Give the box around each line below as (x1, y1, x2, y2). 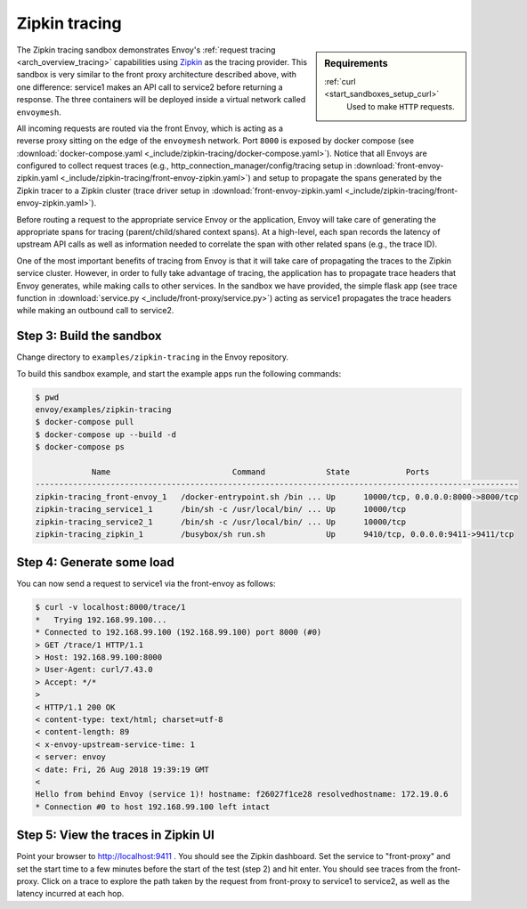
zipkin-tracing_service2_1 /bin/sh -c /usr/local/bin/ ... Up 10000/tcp (35, 516, 407, 527)
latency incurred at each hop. (16, 889, 125, 899)
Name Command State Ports (91, 467, 430, 476)
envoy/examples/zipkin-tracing (35, 405, 173, 415)
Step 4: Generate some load (16, 555, 174, 570)
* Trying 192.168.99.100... (35, 614, 167, 625)
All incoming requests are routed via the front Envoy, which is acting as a (16, 123, 284, 134)
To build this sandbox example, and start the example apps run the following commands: (16, 368, 342, 378)
